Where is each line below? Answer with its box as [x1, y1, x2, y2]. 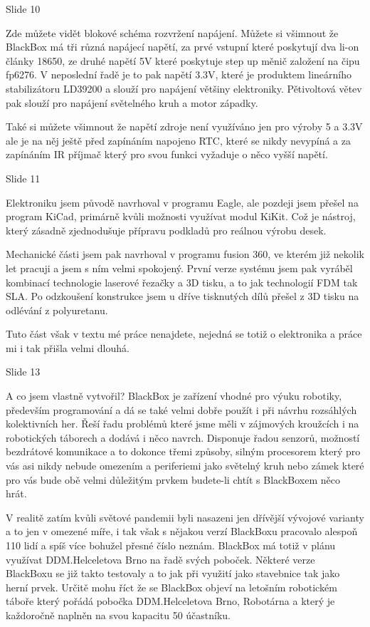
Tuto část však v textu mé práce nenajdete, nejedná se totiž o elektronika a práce [6, 326, 362, 341]
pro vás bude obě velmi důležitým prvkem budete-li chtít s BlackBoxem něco [6, 472, 340, 487]
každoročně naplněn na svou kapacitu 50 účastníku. [6, 607, 231, 622]
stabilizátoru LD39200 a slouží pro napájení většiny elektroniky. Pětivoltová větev [6, 81, 362, 95]
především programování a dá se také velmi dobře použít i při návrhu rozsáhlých [6, 402, 357, 417]
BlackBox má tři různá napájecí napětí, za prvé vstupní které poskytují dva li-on [6, 39, 359, 54]
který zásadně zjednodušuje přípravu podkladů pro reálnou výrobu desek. [6, 222, 327, 237]
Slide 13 [6, 364, 41, 379]
